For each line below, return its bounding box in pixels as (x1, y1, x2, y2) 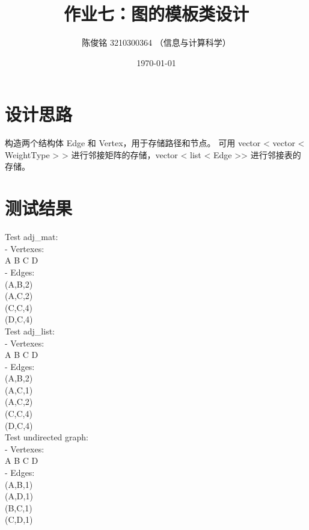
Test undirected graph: (5, 431, 89, 443)
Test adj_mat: (5, 230, 58, 243)
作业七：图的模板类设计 (63, 1, 249, 26)
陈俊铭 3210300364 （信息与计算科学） (82, 36, 231, 49)
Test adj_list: (5, 324, 55, 337)
